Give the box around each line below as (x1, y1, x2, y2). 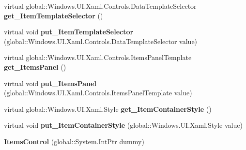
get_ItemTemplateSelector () (4, 10, 103, 20)
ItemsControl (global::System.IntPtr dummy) (4, 136, 144, 146)
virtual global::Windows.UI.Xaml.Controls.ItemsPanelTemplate (4, 52, 192, 62)
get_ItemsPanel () (4, 61, 66, 72)
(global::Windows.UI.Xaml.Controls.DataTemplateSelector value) (4, 36, 198, 46)
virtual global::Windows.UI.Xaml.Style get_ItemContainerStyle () (4, 104, 212, 114)
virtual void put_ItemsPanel (4, 78, 96, 88)
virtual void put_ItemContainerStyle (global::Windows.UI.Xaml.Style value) (4, 120, 243, 130)
